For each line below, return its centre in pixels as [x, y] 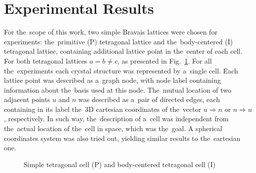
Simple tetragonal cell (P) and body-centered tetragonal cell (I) [120, 164]
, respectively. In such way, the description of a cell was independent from [116, 119]
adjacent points [27, 99]
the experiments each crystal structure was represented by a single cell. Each [121, 70]
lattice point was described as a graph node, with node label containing [112, 80]
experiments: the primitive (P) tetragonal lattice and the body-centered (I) [119, 41]
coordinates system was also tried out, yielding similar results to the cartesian [122, 138]
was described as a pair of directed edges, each [149, 99]
